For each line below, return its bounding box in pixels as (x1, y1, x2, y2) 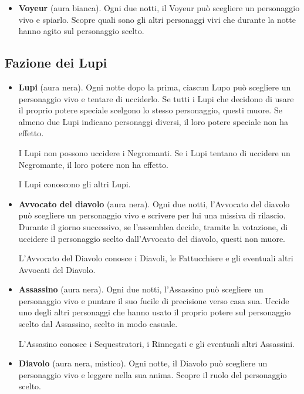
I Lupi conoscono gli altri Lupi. (18, 178, 131, 190)
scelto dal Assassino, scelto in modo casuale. (18, 318, 178, 330)
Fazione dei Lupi (5, 53, 107, 72)
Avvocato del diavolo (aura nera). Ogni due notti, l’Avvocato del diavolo (18, 197, 290, 210)
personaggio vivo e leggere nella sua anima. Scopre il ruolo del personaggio (18, 368, 287, 380)
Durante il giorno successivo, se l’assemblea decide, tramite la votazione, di (18, 220, 288, 233)
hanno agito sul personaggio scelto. (18, 25, 144, 37)
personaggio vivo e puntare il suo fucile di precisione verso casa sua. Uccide (18, 294, 289, 307)
